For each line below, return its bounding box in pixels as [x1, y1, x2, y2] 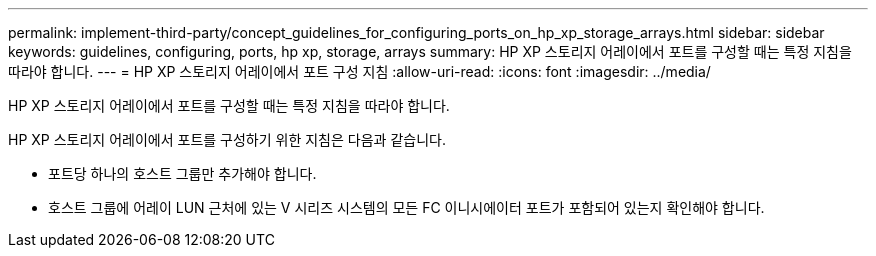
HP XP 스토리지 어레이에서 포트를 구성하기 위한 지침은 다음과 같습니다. [8, 131, 446, 148]
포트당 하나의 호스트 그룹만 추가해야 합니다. [48, 165, 317, 182]
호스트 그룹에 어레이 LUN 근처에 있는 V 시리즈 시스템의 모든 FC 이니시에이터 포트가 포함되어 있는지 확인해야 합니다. [48, 199, 765, 216]
